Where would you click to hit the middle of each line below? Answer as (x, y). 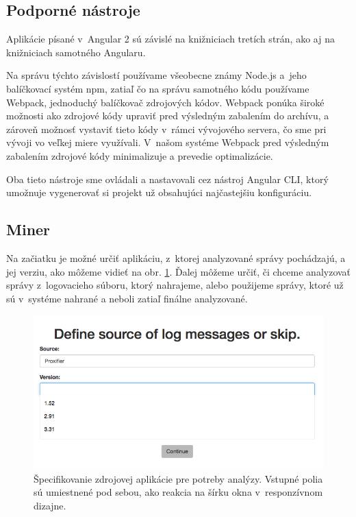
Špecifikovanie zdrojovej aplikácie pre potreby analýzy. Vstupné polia (178, 478)
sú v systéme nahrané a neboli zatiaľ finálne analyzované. (127, 298)
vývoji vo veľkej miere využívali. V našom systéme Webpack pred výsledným (168, 142)
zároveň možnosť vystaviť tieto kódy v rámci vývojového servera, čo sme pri (166, 129)
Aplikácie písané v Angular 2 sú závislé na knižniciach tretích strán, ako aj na (170, 39)
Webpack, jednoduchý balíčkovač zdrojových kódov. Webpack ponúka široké (165, 102)
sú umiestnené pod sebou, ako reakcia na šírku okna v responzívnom (178, 492)
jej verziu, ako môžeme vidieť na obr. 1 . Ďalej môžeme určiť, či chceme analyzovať (179, 271)
